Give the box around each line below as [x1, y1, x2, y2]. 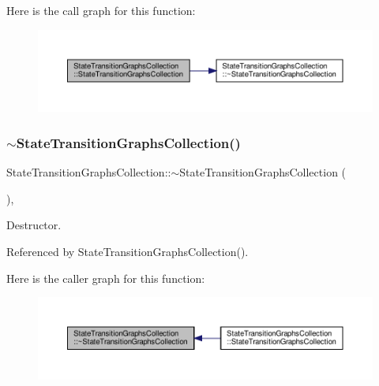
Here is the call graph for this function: [6, 2, 196, 18]
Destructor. [6, 217, 62, 233]
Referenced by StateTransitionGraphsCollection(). [6, 243, 249, 260]
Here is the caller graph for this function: [6, 269, 205, 286]
